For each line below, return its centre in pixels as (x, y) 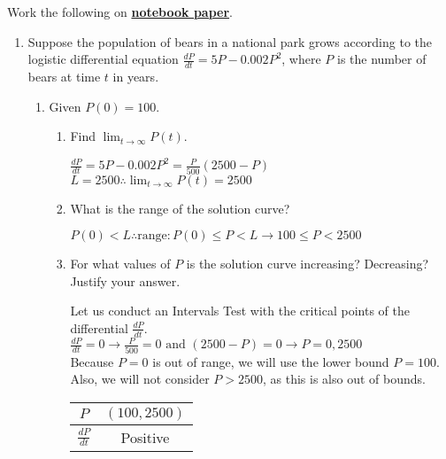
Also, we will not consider (140, 379)
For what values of (120, 264)
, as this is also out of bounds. (344, 379)
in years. (136, 77)
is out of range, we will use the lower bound (271, 361)
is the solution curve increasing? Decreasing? (308, 264)
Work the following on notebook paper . (120, 12)
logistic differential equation (103, 59)
